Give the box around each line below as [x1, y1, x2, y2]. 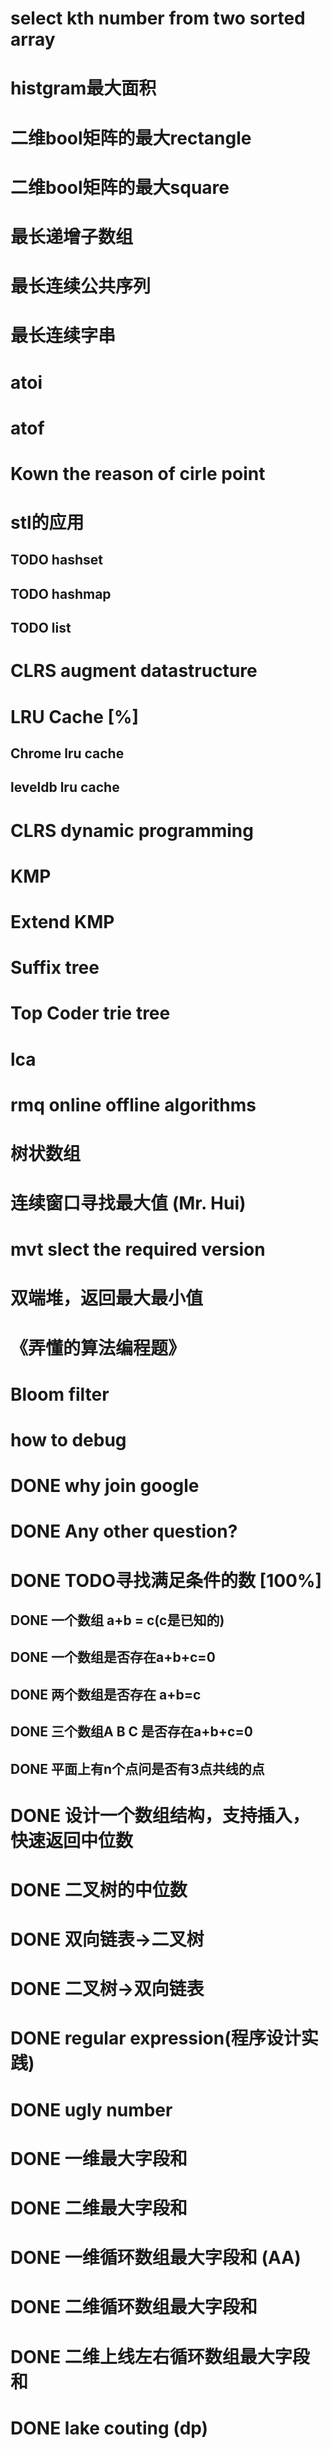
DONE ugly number [10, 2098, 173, 2121]
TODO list [10, 620, 72, 637]
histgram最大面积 [10, 77, 157, 100]
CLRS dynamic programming [10, 819, 254, 842]
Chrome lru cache [10, 745, 125, 762]
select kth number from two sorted [10, 7, 306, 30]
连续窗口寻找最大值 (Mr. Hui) [10, 1192, 247, 1215]
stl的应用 [10, 512, 85, 534]
